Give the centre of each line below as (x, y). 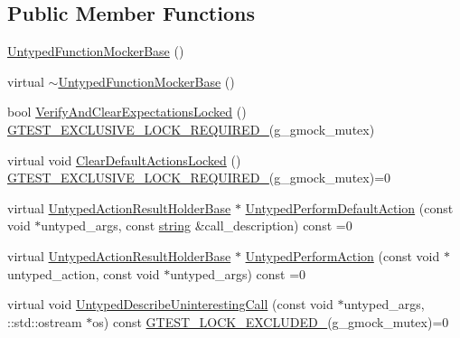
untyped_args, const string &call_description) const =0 (197, 225)
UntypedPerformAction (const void (343, 255)
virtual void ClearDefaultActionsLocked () (124, 160)
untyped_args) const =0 (238, 273)
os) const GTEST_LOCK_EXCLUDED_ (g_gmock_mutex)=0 (271, 321)
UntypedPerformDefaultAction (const (349, 207)
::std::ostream (45, 321)
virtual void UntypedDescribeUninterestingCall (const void (170, 304)
